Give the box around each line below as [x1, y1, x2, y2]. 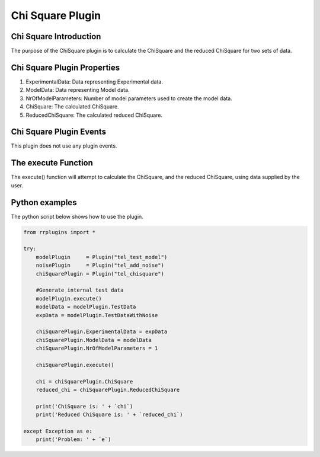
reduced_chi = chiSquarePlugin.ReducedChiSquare [36, 386, 180, 394]
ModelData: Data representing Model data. [25, 87, 130, 94]
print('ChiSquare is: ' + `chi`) [36, 403, 133, 410]
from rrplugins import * [23, 229, 96, 235]
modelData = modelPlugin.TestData [36, 303, 136, 311]
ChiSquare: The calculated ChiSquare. [25, 103, 120, 110]
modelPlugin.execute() [36, 295, 102, 302]
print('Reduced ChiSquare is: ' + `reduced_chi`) [36, 411, 183, 418]
